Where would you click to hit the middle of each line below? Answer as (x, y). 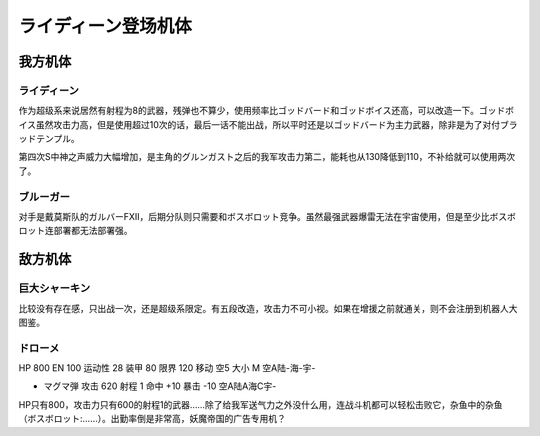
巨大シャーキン (54, 288)
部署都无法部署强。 (93, 231)
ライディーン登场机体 (105, 26)
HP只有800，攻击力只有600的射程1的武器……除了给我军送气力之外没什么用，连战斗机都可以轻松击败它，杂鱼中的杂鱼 (260, 404)
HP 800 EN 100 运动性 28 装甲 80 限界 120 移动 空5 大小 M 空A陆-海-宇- (167, 368)
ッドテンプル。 (49, 139)
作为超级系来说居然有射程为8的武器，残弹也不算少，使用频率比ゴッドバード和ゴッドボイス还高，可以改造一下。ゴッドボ (266, 111)
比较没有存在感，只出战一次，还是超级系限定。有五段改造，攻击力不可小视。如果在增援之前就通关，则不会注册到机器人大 (268, 308)
